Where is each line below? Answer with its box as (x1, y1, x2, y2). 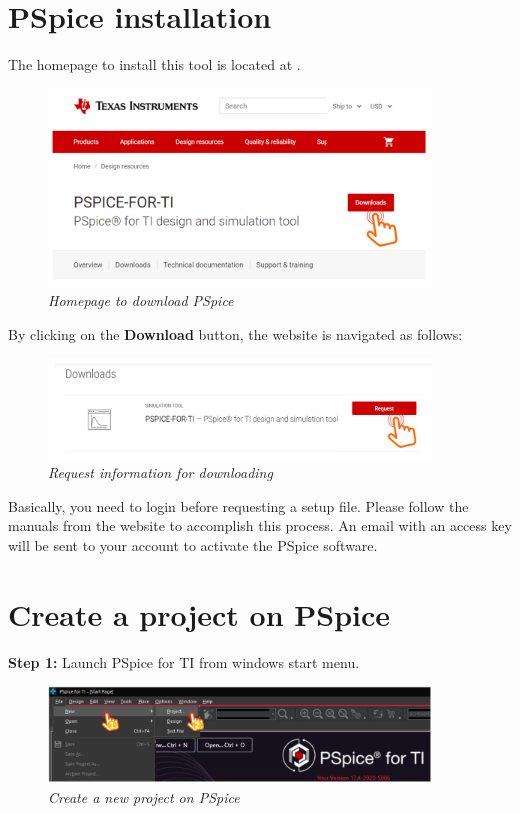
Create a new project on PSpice (48, 786, 240, 807)
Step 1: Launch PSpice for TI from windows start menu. (8, 651, 360, 672)
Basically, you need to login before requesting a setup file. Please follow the (8, 495, 469, 516)
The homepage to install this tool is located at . (8, 54, 301, 75)
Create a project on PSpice (8, 593, 391, 634)
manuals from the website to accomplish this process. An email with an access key (8, 515, 512, 536)
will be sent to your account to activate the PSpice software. (8, 535, 378, 555)
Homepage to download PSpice (48, 290, 234, 311)
